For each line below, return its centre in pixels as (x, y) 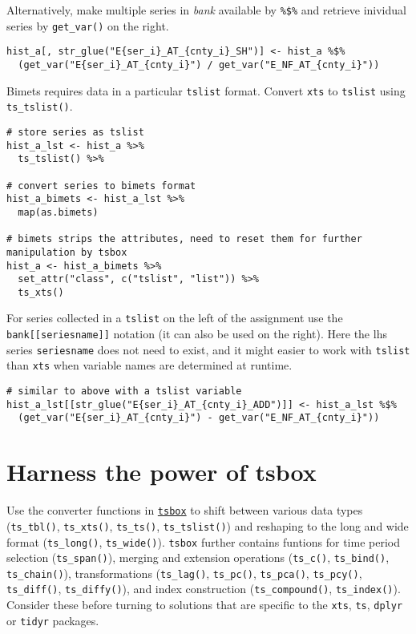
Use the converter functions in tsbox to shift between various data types (185, 510)
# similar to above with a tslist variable (124, 392)
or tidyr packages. (53, 620)
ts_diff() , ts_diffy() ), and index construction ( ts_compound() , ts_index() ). (204, 589)
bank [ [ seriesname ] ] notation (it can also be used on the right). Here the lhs (197, 334)
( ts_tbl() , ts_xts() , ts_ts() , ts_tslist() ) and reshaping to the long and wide (208, 525)
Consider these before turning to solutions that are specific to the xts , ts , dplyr (205, 605)
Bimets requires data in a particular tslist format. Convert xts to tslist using (206, 90)
